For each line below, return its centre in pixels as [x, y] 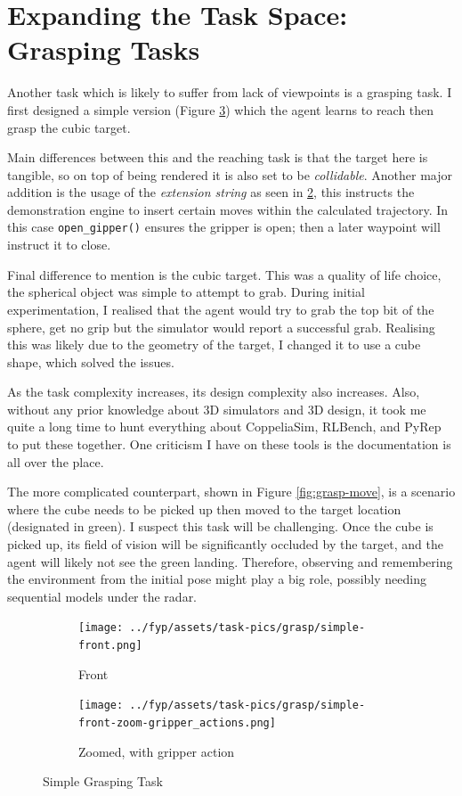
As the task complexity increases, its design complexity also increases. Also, [214, 392]
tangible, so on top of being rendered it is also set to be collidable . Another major [230, 174]
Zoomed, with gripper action [157, 751]
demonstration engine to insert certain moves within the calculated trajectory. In [228, 209]
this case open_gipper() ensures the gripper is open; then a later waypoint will [224, 227]
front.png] [110, 646]
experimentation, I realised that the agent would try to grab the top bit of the [221, 309]
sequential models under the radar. [102, 596]
